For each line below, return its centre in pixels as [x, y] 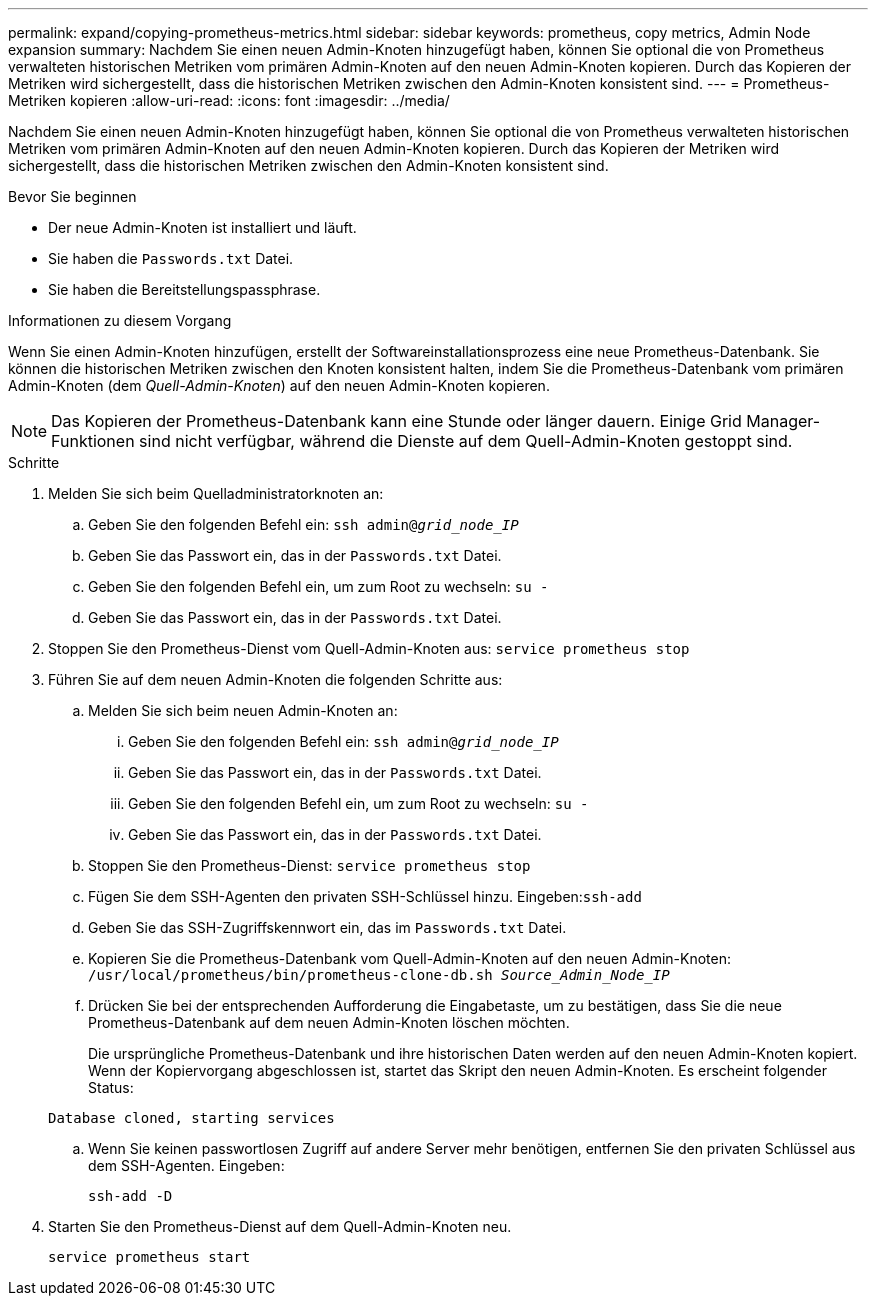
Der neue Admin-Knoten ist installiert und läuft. [202, 227]
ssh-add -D [130, 1196]
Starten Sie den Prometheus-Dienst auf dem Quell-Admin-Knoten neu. [280, 1226]
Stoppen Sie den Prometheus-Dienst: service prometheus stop [309, 865]
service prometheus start [149, 1257]
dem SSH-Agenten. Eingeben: [186, 1165]
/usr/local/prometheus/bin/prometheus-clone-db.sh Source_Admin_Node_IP [379, 975]
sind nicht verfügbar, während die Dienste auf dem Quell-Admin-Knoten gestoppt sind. [466, 441]
